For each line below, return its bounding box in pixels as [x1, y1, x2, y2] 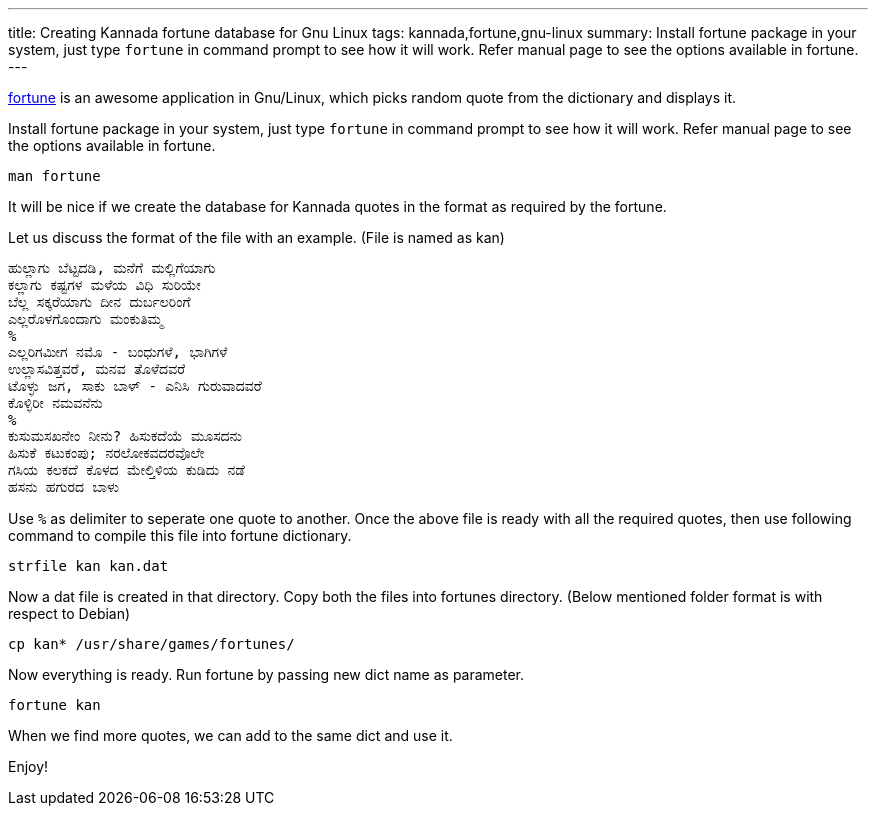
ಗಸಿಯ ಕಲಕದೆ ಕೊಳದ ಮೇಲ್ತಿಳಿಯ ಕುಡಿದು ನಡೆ [8, 462, 245, 478]
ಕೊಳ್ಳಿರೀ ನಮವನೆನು [8, 395, 103, 411]
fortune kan [8, 697, 101, 713]
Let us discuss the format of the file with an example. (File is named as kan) [8, 229, 505, 246]
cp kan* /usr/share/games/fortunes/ [8, 636, 295, 652]
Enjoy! [8, 758, 49, 775]
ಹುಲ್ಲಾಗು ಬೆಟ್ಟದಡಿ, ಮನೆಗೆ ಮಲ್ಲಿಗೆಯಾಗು [8, 260, 216, 276]
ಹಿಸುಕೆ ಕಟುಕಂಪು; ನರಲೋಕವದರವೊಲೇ [8, 445, 205, 461]
